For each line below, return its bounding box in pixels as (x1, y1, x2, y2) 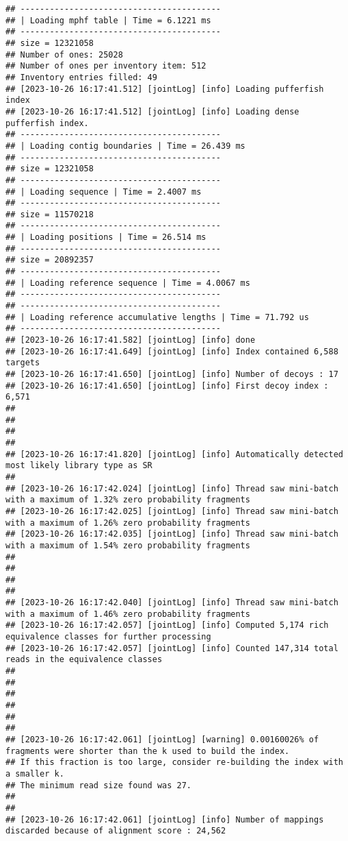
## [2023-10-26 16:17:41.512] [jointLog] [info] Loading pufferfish (5, 84, 324, 94)
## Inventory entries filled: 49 (5, 72, 157, 82)
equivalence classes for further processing (5, 632, 211, 642)
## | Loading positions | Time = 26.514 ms (5, 232, 206, 243)
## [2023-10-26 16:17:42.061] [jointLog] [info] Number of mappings (5, 814, 324, 825)
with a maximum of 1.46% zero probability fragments (5, 609, 250, 619)
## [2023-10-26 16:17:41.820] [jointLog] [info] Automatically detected (5, 449, 343, 459)
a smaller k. (5, 768, 64, 779)
